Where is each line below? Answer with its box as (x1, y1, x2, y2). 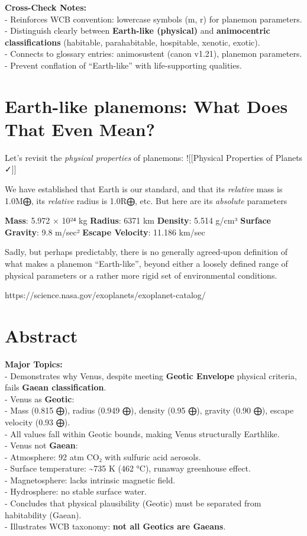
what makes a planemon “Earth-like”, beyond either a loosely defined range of (5, 257, 288, 270)
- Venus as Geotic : (5, 392, 75, 405)
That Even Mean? (5, 117, 155, 141)
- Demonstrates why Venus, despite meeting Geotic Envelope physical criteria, (5, 369, 297, 382)
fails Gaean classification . (5, 381, 106, 393)
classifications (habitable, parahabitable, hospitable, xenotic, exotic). (5, 35, 260, 48)
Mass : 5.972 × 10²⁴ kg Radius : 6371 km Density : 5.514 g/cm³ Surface (5, 214, 271, 227)
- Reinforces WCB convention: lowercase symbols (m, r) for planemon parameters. (5, 12, 302, 25)
